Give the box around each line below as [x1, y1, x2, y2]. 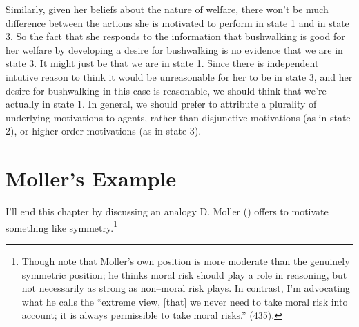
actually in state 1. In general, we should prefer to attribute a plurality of [6, 97, 317, 111]
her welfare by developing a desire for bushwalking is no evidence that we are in [6, 42, 343, 57]
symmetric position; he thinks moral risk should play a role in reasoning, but [21, 267, 347, 281]
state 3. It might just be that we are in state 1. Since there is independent [6, 56, 319, 70]
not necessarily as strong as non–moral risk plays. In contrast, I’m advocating [21, 281, 351, 295]
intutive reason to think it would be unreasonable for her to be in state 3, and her [6, 69, 353, 83]
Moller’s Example [6, 164, 177, 192]
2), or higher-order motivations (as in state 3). [6, 123, 202, 138]
